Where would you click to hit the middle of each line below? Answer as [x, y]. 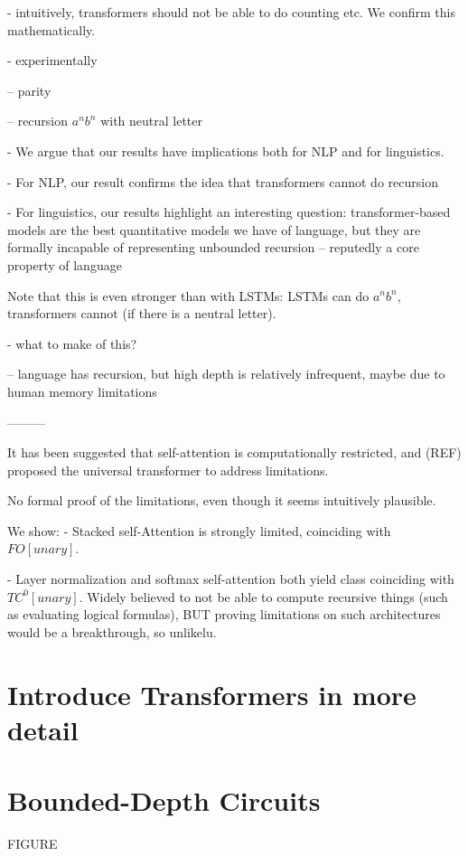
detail [43, 729]
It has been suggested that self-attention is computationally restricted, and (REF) [234, 452]
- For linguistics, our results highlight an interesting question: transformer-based [229, 212]
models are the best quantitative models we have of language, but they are [214, 229]
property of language [65, 264]
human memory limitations [82, 391]
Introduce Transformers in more [212, 694]
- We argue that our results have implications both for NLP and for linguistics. [226, 151]
